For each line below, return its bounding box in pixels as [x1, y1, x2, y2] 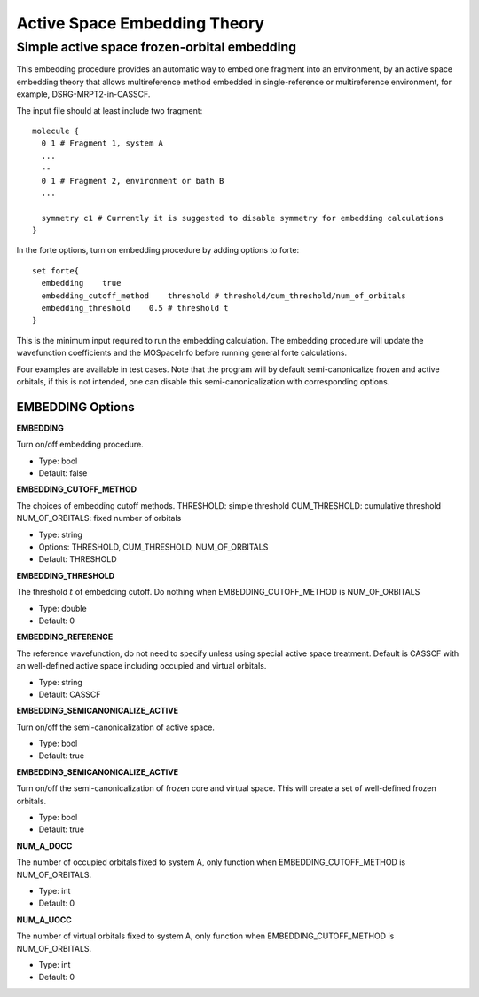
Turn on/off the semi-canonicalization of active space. [16, 722, 215, 732]
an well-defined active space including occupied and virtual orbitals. [16, 661, 267, 671]
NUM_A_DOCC [16, 840, 73, 851]
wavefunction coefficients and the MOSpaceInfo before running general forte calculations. [16, 347, 348, 359]
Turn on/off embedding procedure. [16, 439, 144, 450]
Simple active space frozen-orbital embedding [16, 39, 297, 55]
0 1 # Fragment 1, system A [41, 138, 164, 148]
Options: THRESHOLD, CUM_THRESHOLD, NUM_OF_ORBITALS [38, 542, 269, 552]
